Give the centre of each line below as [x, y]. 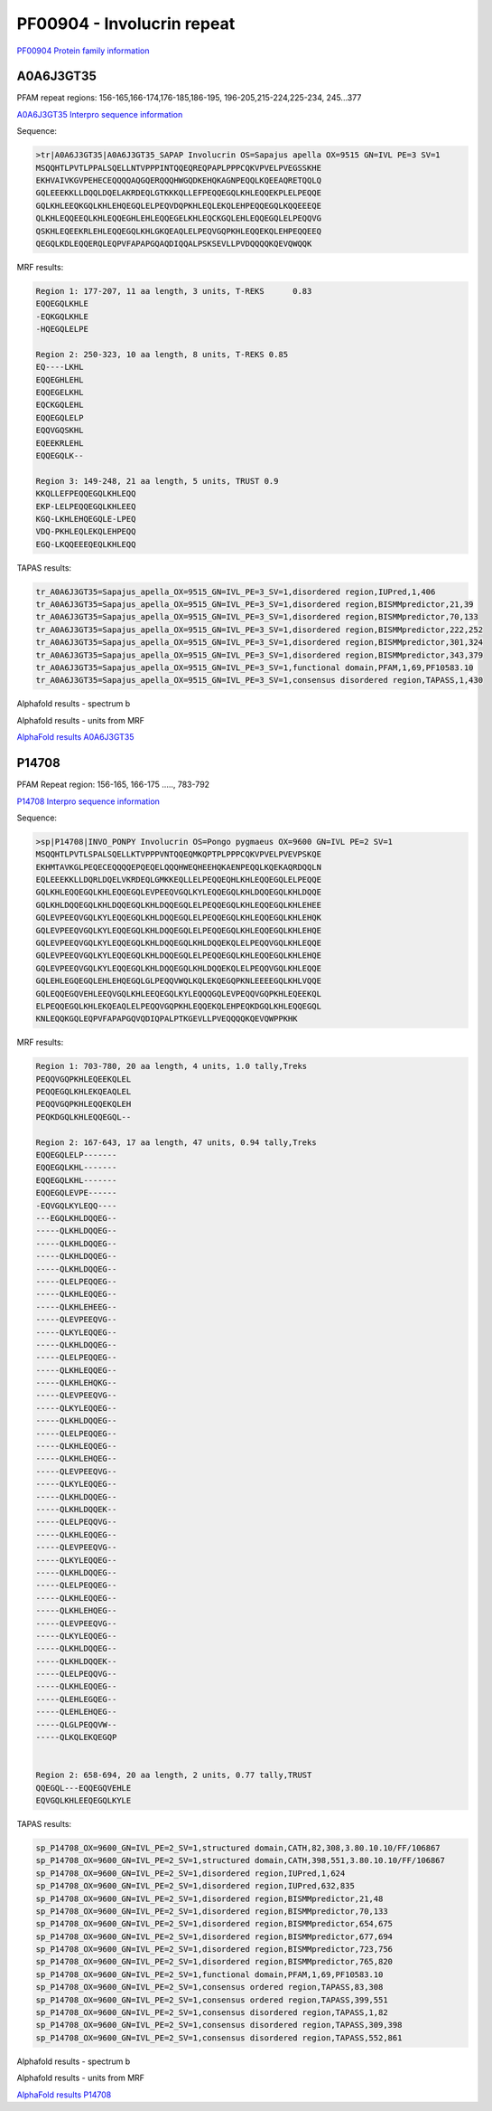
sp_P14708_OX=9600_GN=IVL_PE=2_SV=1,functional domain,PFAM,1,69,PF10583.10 [209, 1974]
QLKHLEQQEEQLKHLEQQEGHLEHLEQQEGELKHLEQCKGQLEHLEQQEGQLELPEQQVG [179, 218]
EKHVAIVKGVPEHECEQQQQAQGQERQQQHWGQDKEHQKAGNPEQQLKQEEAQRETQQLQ [179, 180]
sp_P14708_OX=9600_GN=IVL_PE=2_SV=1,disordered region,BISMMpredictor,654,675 [214, 1924]
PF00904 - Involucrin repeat [126, 24]
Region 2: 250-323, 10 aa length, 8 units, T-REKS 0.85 [162, 354]
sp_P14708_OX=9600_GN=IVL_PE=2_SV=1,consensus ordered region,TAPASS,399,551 [212, 2000]
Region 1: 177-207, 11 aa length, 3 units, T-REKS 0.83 [174, 291]
